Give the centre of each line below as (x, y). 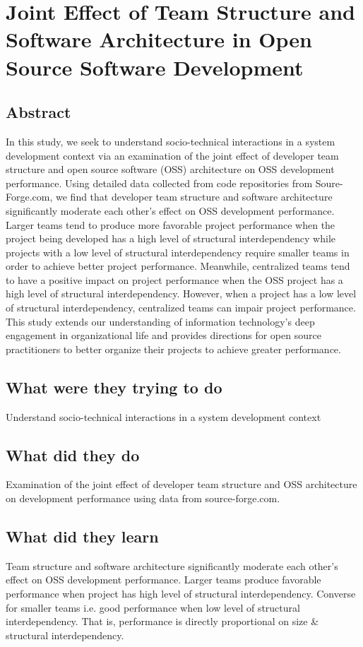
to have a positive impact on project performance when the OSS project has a (174, 279)
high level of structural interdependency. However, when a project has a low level (181, 293)
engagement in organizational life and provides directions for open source (163, 335)
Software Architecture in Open (159, 39)
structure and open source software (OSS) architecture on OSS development (170, 169)
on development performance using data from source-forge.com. (143, 498)
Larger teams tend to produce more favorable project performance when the (171, 224)
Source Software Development (155, 67)
